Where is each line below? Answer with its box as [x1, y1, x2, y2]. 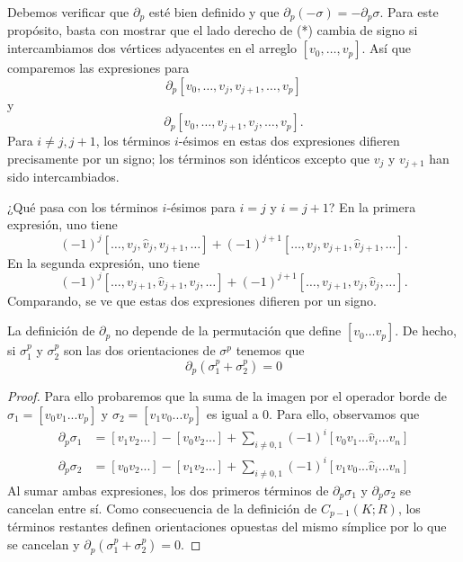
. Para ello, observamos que [269, 404, 420, 423]
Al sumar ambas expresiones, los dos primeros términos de [7, 480, 329, 499]
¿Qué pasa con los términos [7, 197, 158, 216]
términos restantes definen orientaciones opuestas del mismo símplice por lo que [7, 517, 447, 536]
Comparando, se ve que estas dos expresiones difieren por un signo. [7, 290, 377, 309]
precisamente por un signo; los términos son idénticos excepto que [7, 148, 370, 167]
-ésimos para [166, 197, 236, 216]
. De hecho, [395, 321, 457, 340]
